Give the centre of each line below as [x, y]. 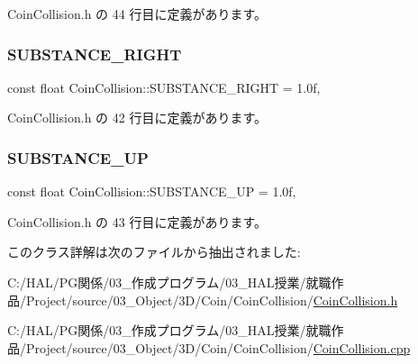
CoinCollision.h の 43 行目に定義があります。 [137, 221]
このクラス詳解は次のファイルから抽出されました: [154, 252]
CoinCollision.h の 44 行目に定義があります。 [137, 14]
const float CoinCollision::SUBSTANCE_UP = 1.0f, [152, 191]
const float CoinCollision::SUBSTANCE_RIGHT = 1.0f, [164, 87]
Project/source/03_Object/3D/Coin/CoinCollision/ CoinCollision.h [212, 300]
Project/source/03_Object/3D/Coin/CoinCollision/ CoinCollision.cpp [218, 347]
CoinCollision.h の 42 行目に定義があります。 [137, 118]
